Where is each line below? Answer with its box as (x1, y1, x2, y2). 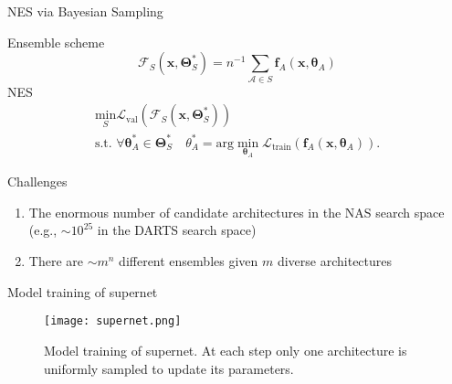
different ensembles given (119, 251, 258, 271)
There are (28, 251, 83, 271)
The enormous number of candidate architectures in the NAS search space (28, 202, 445, 221)
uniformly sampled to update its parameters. (44, 358, 294, 378)
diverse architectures (277, 251, 393, 271)
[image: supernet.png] (44, 315, 182, 328)
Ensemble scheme (7, 32, 105, 51)
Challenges (7, 172, 68, 191)
